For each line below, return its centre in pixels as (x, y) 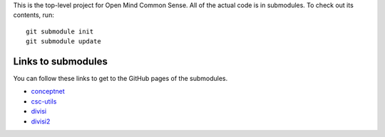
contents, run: (34, 15)
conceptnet (48, 92)
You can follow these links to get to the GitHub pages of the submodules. (120, 79)
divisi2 (41, 121)
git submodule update (63, 42)
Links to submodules (61, 61)
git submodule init (60, 31)
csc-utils (44, 101)
